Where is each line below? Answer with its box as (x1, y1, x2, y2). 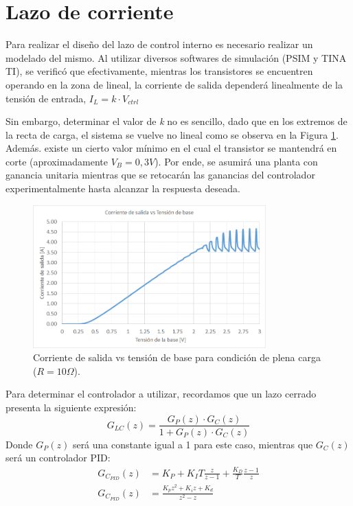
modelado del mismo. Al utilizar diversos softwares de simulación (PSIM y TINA (5, 50, 347, 65)
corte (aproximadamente (5, 154, 109, 168)
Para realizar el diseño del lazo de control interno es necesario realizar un (5, 37, 313, 51)
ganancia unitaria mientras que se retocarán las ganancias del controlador (5, 168, 315, 182)
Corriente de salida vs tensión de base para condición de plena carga (33, 350, 321, 365)
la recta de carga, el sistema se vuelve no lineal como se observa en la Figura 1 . (5, 127, 339, 141)
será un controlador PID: (5, 450, 111, 465)
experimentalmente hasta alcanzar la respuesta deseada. (5, 181, 240, 196)
